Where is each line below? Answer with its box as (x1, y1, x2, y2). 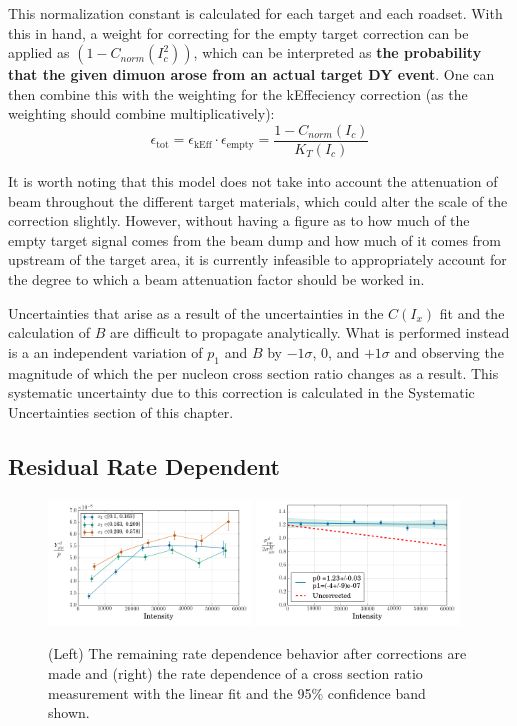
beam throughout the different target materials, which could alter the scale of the (8, 190, 508, 211)
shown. (48, 702, 90, 723)
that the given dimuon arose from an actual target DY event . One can (8, 64, 495, 85)
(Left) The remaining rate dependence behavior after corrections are (48, 643, 467, 664)
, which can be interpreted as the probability (193, 42, 482, 63)
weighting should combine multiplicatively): (8, 103, 275, 124)
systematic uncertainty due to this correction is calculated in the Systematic (8, 382, 475, 403)
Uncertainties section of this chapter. (8, 401, 234, 422)
